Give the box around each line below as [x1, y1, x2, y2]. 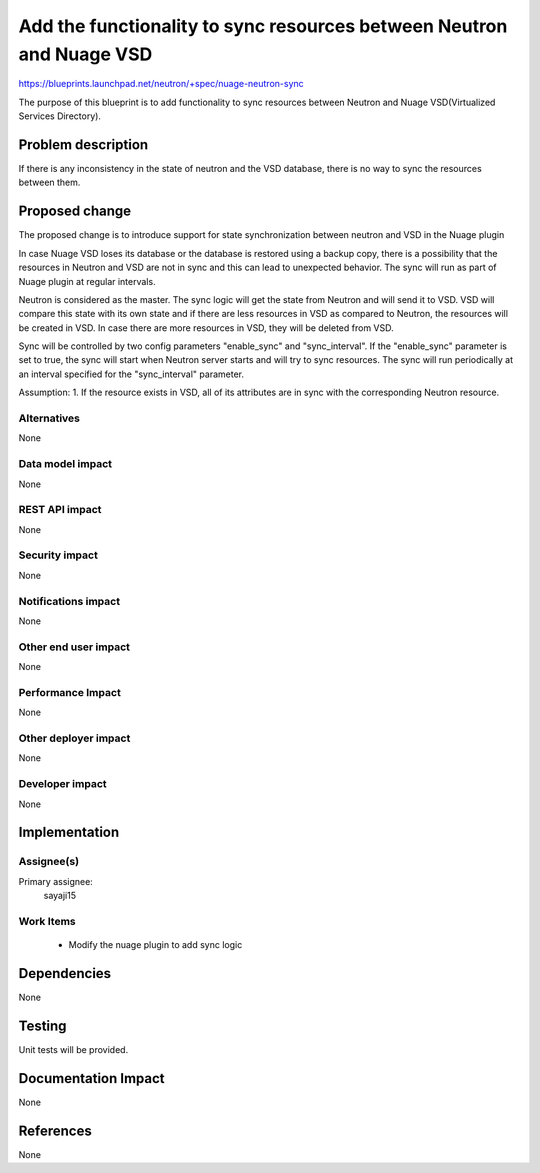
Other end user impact [18, 640, 130, 654]
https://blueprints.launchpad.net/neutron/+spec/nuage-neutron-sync [18, 78, 304, 90]
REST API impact [18, 503, 102, 517]
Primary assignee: [18, 875, 94, 887]
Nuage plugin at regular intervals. [18, 275, 156, 287]
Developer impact [18, 777, 107, 791]
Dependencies [18, 965, 112, 982]
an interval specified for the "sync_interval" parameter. [18, 368, 245, 380]
